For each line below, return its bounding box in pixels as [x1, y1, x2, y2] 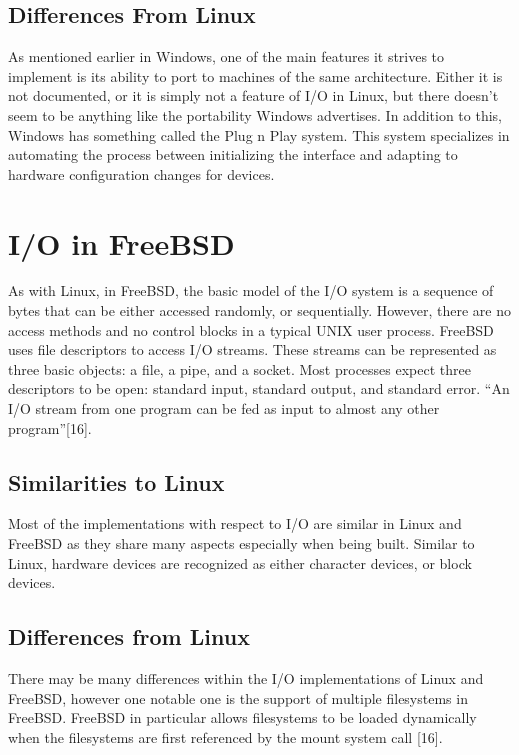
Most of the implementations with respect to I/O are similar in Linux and [8, 513, 462, 534]
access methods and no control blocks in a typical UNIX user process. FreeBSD [8, 319, 494, 340]
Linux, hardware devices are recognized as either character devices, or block [8, 552, 472, 573]
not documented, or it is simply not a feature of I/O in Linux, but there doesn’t [8, 85, 499, 106]
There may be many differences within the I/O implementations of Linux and [8, 668, 484, 689]
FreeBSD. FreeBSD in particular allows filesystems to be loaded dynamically [8, 707, 477, 728]
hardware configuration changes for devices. [8, 163, 275, 184]
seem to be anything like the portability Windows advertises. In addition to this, [8, 104, 502, 125]
